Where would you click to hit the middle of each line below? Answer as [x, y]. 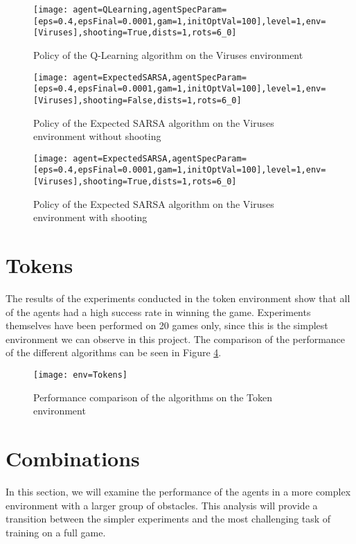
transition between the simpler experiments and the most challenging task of [168, 519]
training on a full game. [56, 532]
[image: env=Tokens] [81, 375]
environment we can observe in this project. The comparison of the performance [176, 339]
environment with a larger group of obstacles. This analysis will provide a [162, 505]
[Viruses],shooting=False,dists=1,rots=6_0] [137, 100]
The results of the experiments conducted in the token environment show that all [178, 298]
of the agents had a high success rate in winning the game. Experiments [158, 312]
